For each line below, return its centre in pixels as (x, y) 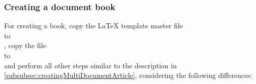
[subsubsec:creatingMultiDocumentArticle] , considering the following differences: (128, 75)
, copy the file (25, 45)
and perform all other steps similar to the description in (90, 65)
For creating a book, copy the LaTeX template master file (94, 26)
